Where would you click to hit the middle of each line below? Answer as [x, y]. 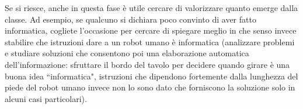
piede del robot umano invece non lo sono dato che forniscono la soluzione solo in [150, 87]
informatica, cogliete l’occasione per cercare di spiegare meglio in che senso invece [151, 30]
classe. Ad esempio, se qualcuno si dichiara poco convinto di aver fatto [130, 19]
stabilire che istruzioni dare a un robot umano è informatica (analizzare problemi [150, 41]
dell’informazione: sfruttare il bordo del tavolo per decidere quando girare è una [147, 64]
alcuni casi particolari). [46, 98]
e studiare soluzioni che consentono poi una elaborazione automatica [127, 53]
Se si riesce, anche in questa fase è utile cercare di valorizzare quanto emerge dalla [151, 8]
